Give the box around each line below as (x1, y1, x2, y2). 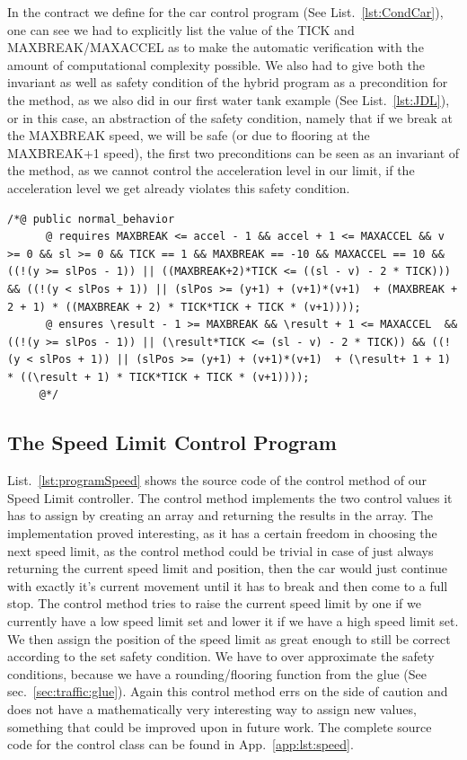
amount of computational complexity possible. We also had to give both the (7, 55, 425, 74)
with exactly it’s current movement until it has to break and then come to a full (7, 576, 448, 595)
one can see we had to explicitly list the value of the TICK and (7, 20, 355, 39)
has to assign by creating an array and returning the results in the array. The (7, 506, 433, 525)
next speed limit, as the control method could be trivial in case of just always (7, 541, 434, 560)
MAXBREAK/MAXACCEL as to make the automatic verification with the (7, 38, 424, 57)
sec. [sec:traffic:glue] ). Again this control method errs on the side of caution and (7, 682, 448, 701)
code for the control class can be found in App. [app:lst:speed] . (7, 735, 354, 754)
